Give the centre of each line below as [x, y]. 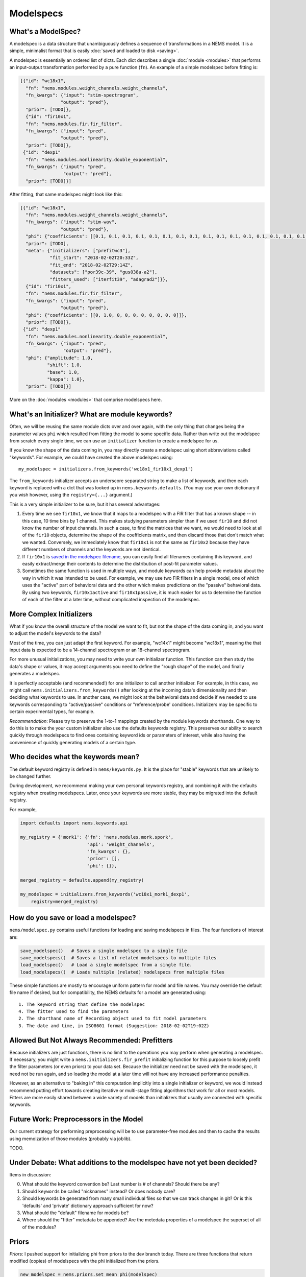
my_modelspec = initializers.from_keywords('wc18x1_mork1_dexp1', [105, 894]
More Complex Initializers [51, 614]
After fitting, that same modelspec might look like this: [66, 194]
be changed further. [30, 776]
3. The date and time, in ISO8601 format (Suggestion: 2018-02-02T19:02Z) [114, 1026]
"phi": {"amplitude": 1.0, [59, 358]
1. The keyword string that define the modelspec [82, 1004]
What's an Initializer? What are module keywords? [91, 415]
